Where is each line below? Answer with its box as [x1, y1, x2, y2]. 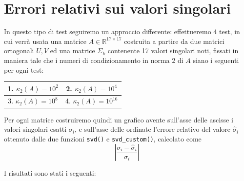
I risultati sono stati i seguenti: [4, 168, 96, 178]
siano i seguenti [193, 55, 239, 65]
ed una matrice [50, 45, 95, 56]
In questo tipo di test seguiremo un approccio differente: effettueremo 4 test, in [4, 26, 240, 37]
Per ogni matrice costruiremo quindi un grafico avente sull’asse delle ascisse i [4, 114, 233, 124]
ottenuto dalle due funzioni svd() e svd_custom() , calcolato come [4, 133, 202, 143]
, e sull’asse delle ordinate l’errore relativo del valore [75, 124, 230, 134]
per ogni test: [4, 64, 44, 75]
